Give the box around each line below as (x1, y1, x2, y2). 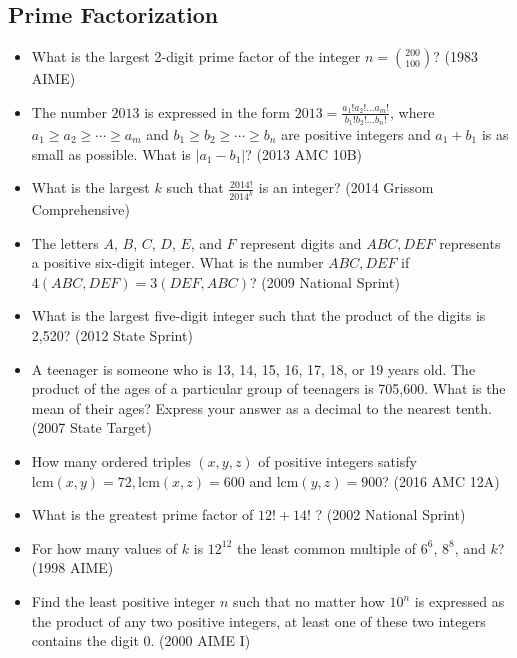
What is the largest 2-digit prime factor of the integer (31, 46, 361, 67)
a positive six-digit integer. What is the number (31, 252, 324, 273)
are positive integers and (281, 124, 431, 145)
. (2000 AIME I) (150, 630, 251, 651)
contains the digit (31, 630, 139, 651)
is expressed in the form (144, 101, 290, 122)
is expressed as (414, 591, 505, 611)
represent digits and (240, 232, 362, 253)
